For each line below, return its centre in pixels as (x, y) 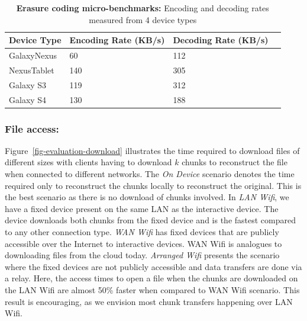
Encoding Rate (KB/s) (117, 40)
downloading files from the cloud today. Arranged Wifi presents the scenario (142, 255)
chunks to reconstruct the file (235, 162)
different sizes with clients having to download (88, 162)
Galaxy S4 (28, 99)
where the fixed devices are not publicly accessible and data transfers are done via (153, 266)
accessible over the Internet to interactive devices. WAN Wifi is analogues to (143, 243)
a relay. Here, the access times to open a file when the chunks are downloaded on (151, 278)
